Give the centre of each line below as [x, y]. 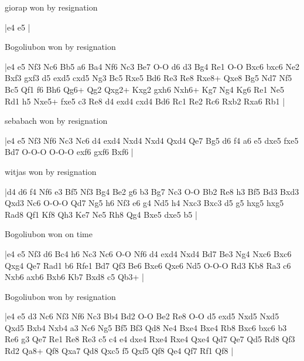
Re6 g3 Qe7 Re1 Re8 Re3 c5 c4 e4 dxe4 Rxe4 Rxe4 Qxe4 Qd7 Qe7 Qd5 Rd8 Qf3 [150, 339]
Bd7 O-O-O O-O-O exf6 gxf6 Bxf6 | [69, 152]
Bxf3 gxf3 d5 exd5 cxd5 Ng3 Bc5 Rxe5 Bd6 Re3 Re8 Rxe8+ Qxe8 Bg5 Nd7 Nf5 [148, 78]
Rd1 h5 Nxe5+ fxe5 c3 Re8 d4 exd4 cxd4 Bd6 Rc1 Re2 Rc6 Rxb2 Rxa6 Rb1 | [145, 101]
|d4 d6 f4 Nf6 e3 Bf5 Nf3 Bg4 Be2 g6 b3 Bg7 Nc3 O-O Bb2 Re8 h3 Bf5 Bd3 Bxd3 [152, 191]
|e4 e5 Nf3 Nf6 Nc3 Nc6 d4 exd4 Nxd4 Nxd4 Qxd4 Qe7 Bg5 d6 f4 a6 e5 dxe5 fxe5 [152, 140]
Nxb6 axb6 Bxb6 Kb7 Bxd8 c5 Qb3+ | [75, 277]
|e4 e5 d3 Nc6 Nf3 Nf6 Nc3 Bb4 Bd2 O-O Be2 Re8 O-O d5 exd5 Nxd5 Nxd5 [142, 316]
